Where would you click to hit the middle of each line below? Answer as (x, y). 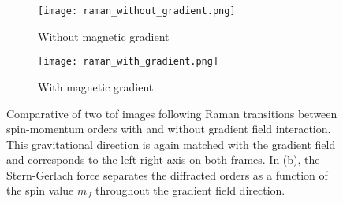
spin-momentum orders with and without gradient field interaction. (169, 129)
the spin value (40, 190)
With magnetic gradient (96, 86)
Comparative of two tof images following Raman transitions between (172, 113)
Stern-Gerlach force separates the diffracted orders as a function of (167, 174)
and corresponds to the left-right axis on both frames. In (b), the (163, 159)
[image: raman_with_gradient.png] (129, 62)
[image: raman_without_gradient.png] (137, 11)
